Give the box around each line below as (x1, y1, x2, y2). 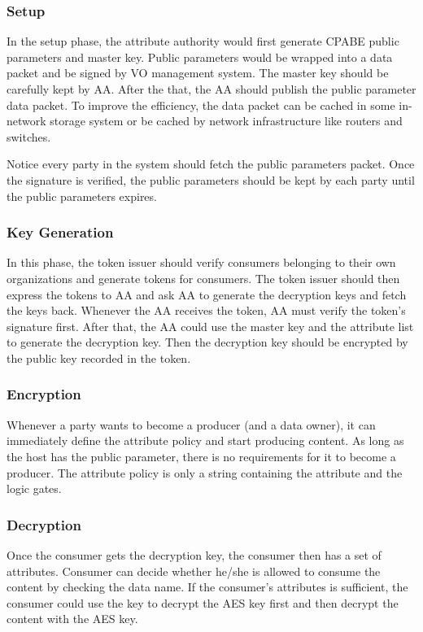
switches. (7, 128, 51, 145)
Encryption (7, 384, 81, 404)
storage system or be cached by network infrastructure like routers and (50, 112, 403, 129)
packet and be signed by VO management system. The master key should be (7, 64, 389, 81)
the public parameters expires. (7, 187, 157, 204)
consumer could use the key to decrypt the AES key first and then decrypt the (7, 594, 399, 611)
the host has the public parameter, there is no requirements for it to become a (7, 447, 396, 464)
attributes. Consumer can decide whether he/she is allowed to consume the (7, 562, 381, 579)
